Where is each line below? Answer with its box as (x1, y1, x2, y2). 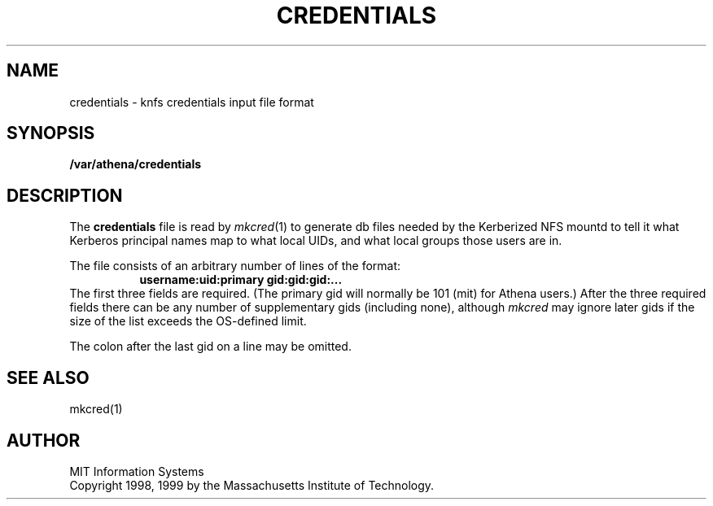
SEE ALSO (7, 367, 90, 388)
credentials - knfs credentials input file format (69, 94, 314, 109)
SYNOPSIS (7, 123, 95, 144)
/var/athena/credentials (69, 157, 202, 172)
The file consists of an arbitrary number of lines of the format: (69, 259, 401, 273)
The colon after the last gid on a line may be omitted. (69, 339, 352, 354)
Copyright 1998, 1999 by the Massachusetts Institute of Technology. (69, 478, 435, 492)
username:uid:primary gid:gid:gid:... (139, 273, 343, 287)
